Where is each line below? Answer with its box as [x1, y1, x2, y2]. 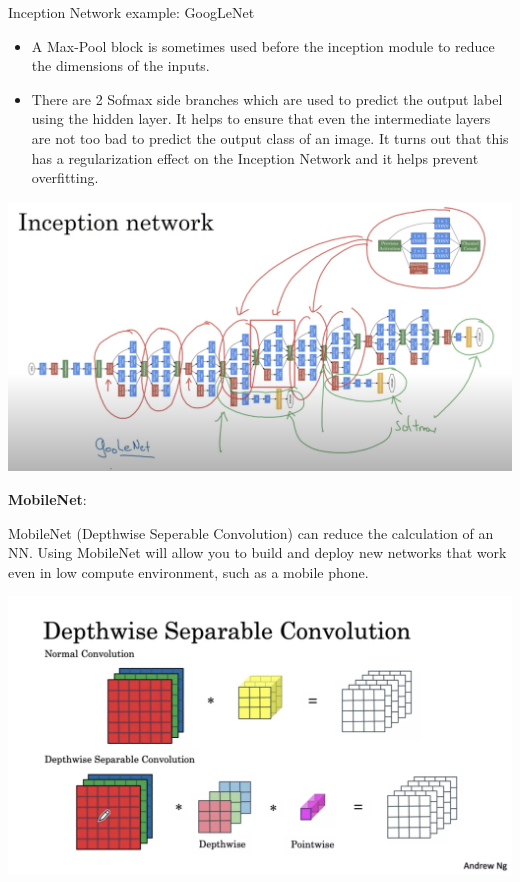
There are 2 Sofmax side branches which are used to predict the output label [31, 88, 503, 109]
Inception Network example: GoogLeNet [8, 2, 255, 22]
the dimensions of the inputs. [31, 55, 210, 76]
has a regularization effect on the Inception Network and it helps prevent [31, 147, 479, 168]
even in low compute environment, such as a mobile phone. [8, 561, 369, 582]
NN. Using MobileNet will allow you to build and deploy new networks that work [8, 542, 507, 563]
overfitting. [31, 167, 99, 188]
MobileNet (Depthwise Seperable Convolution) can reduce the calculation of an [8, 522, 494, 543]
